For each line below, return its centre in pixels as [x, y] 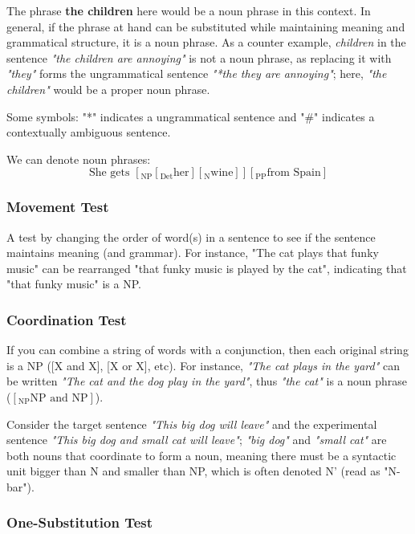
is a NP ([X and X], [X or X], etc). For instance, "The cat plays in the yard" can [203, 365]
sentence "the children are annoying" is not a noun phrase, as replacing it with [199, 57]
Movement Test [58, 207]
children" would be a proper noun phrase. [108, 89]
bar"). [20, 486]
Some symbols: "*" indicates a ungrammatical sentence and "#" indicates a [191, 116]
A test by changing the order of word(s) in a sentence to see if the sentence [191, 236]
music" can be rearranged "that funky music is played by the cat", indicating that [207, 268]
